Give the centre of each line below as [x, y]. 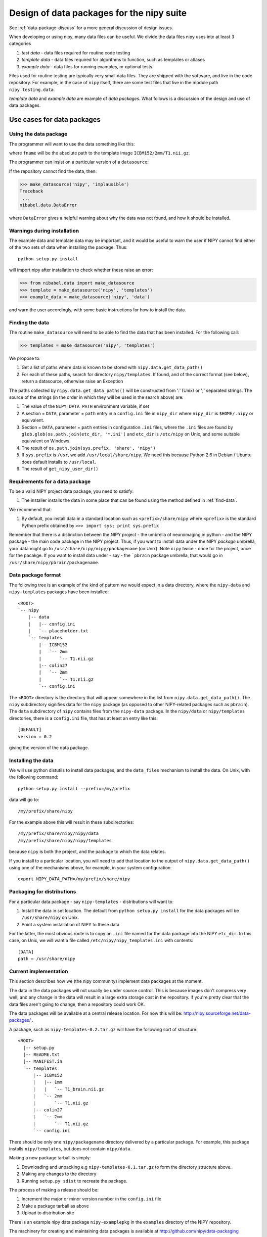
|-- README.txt [41, 1054]
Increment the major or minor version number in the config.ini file [91, 1199]
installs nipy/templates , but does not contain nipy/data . [70, 1149]
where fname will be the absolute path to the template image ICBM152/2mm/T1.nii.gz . [100, 153]
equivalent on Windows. [46, 441]
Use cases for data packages [55, 119]
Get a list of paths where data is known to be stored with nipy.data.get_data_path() [112, 367]
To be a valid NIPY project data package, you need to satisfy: [71, 491]
